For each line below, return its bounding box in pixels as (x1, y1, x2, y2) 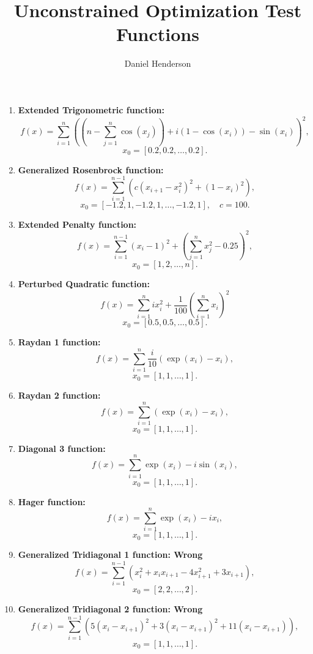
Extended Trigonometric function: (18, 103, 164, 116)
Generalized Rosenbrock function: (18, 163, 164, 176)
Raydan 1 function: (18, 336, 101, 348)
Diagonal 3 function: (18, 442, 106, 454)
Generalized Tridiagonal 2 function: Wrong (18, 603, 203, 615)
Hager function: (18, 495, 86, 508)
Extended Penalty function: (18, 217, 137, 230)
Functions (116, 21, 199, 47)
